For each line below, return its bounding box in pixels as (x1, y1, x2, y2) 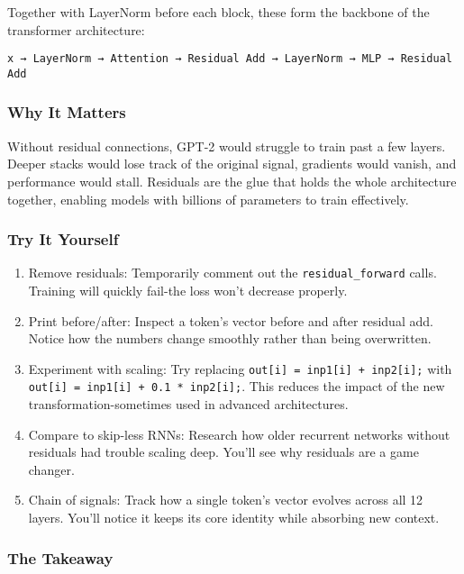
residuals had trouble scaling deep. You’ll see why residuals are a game (28, 442, 419, 461)
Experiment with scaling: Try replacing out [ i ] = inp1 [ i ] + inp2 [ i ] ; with (28, 359, 452, 378)
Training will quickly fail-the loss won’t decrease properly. (28, 280, 348, 299)
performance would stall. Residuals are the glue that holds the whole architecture (7, 171, 457, 190)
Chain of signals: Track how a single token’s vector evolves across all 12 (28, 490, 423, 509)
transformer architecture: (7, 20, 145, 39)
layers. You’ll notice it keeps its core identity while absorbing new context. (28, 508, 440, 527)
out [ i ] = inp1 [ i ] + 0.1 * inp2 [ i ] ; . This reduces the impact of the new (28, 377, 445, 396)
